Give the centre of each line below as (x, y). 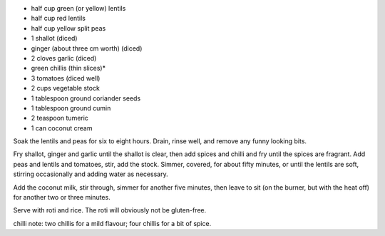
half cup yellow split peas (68, 28)
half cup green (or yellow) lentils (78, 8)
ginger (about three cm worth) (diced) (87, 48)
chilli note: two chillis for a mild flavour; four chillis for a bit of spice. (112, 223)
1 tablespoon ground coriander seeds (86, 98)
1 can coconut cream (62, 128)
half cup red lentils (58, 19)
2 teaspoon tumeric (60, 118)
